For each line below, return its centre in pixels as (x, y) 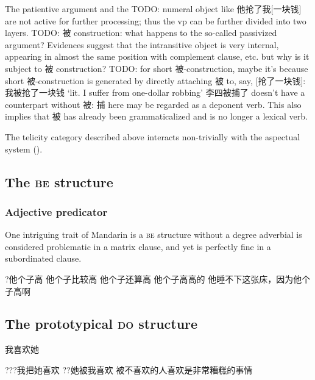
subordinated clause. (43, 258)
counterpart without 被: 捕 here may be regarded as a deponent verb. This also (153, 104)
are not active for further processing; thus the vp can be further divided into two (156, 20)
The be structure (59, 181)
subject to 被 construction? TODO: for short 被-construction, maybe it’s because (157, 68)
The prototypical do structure (101, 324)
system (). (24, 149)
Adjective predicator (56, 211)
